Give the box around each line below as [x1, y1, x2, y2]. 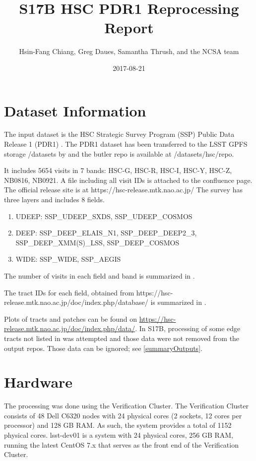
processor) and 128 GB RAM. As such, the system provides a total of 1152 [4, 420, 232, 430]
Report [104, 17, 154, 38]
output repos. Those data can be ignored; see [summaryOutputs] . [4, 343, 202, 353]
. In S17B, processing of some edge [135, 323, 241, 334]
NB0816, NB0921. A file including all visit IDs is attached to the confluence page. [4, 174, 253, 185]
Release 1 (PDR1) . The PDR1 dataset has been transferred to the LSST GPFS [4, 139, 248, 149]
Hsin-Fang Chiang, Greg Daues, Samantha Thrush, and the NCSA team [19, 46, 239, 57]
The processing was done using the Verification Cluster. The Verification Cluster [4, 401, 249, 411]
